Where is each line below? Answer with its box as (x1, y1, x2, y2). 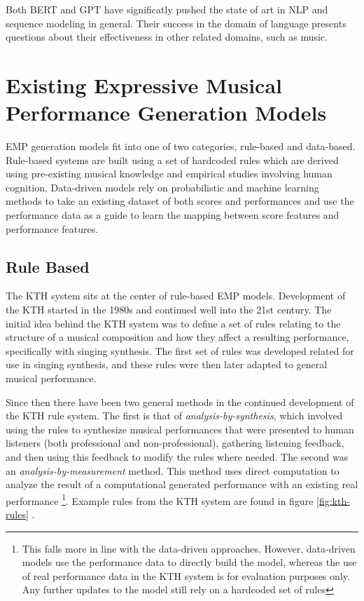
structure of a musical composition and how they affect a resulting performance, (6, 330, 349, 344)
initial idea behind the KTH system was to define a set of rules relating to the (6, 316, 341, 330)
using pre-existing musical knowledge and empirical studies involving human (6, 166, 332, 181)
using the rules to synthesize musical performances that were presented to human (6, 421, 354, 436)
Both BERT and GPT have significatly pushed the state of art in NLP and (6, 2, 328, 16)
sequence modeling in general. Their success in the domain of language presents (6, 15, 346, 30)
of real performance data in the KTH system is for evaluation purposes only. (22, 568, 350, 583)
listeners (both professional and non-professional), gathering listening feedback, (6, 435, 344, 450)
